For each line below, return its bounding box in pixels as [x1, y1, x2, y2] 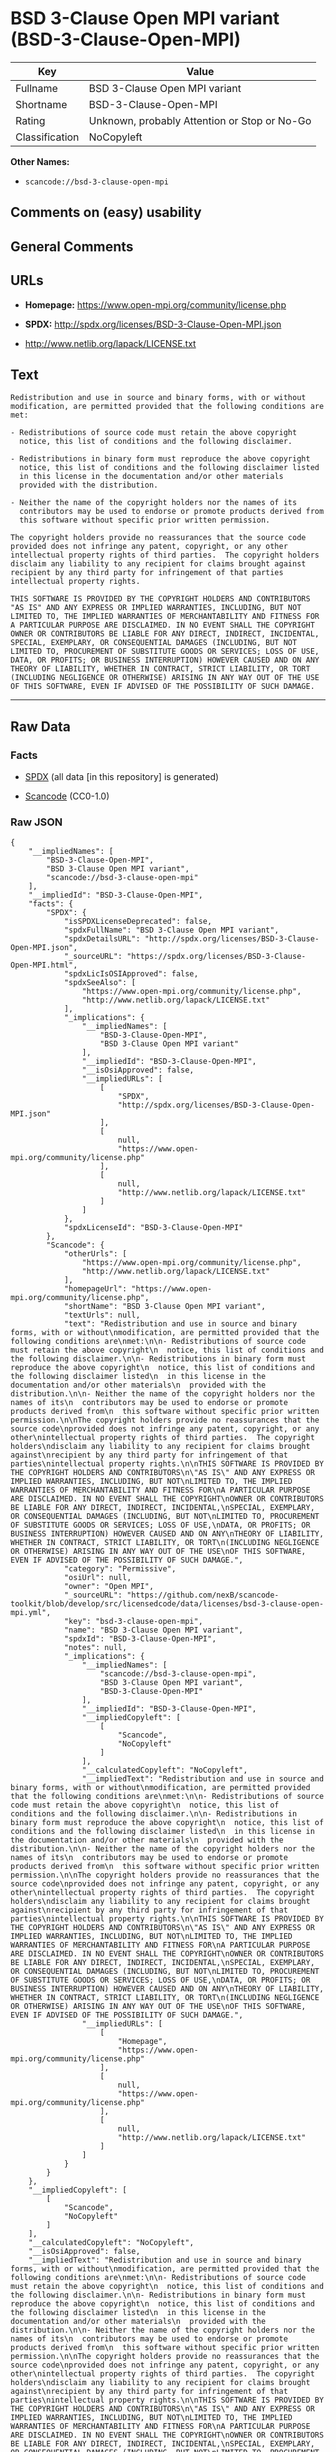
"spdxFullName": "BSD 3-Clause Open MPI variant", [63, 925, 280, 936]
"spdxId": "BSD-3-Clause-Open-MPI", [63, 1634, 217, 1644]
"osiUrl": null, [63, 1573, 132, 1583]
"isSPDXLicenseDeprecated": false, [63, 917, 213, 927]
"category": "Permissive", [63, 1564, 177, 1574]
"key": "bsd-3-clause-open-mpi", [63, 1617, 203, 1627]
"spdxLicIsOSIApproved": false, [63, 969, 199, 979]
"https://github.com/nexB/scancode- [126, 1590, 280, 1601]
